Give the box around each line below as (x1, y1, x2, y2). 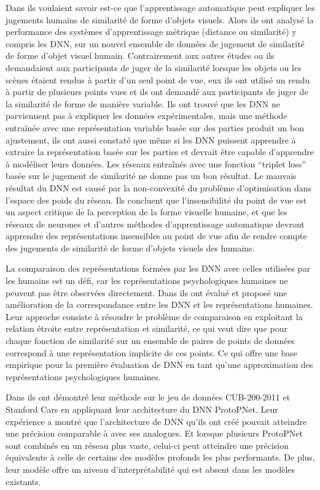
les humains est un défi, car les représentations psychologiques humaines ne (6, 274, 288, 287)
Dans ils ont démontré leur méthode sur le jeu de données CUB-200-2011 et (6, 391, 291, 404)
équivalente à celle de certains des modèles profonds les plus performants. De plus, (6, 451, 315, 464)
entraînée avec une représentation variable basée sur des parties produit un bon (6, 121, 304, 134)
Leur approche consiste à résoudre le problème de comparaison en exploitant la (6, 310, 303, 323)
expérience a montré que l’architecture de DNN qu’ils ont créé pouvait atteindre (6, 415, 307, 427)
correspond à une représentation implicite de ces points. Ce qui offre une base (6, 346, 297, 359)
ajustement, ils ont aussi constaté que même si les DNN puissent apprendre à (6, 133, 296, 146)
